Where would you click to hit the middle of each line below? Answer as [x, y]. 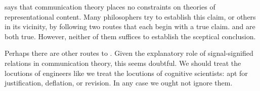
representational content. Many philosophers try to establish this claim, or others [130, 16]
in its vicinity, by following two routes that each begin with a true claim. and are [130, 26]
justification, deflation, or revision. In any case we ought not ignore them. [119, 83]
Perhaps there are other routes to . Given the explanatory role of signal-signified [129, 53]
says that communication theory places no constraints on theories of [110, 7]
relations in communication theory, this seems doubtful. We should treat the [123, 63]
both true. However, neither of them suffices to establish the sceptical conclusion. [130, 36]
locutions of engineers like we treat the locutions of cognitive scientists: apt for [126, 73]
